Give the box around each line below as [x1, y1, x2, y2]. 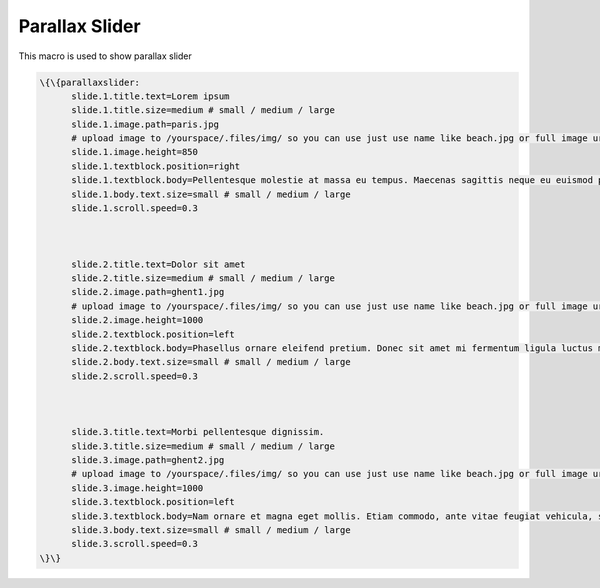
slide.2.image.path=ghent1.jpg [71, 286, 225, 298]
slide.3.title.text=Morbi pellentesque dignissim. [71, 426, 325, 438]
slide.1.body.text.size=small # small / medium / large [71, 188, 351, 200]
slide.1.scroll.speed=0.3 [71, 203, 199, 214]
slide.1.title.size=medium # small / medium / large [71, 105, 335, 116]
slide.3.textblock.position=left [71, 496, 235, 508]
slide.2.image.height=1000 [71, 315, 204, 326]
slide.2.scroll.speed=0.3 [71, 370, 199, 382]
